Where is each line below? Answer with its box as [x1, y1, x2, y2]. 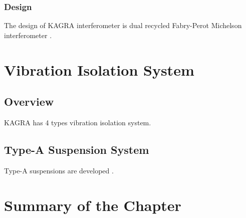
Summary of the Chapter [4, 194, 181, 215]
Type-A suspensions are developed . [4, 165, 114, 175]
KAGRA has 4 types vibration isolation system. [4, 117, 151, 127]
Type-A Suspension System [4, 141, 149, 157]
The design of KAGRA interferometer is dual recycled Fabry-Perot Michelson [4, 20, 242, 31]
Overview [4, 94, 54, 109]
